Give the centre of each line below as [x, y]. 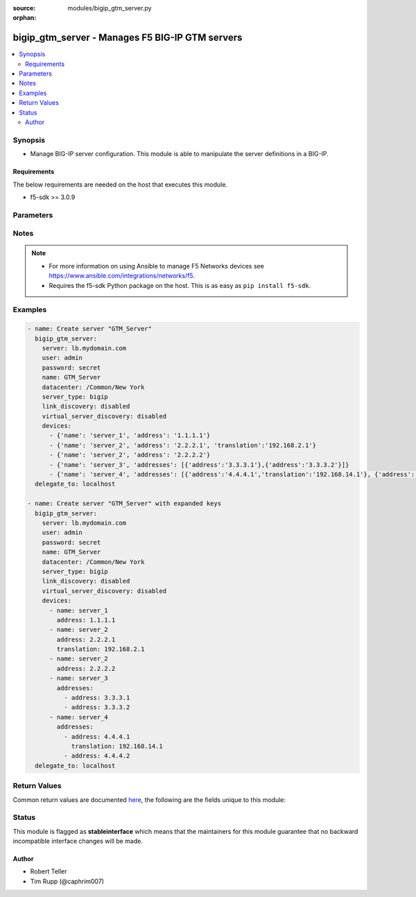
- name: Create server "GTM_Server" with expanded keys [124, 504]
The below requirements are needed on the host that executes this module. [120, 185]
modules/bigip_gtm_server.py [110, 8]
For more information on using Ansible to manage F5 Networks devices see [157, 266]
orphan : [25, 18]
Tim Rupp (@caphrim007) [67, 881]
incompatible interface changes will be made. [78, 841]
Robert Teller [49, 871]
